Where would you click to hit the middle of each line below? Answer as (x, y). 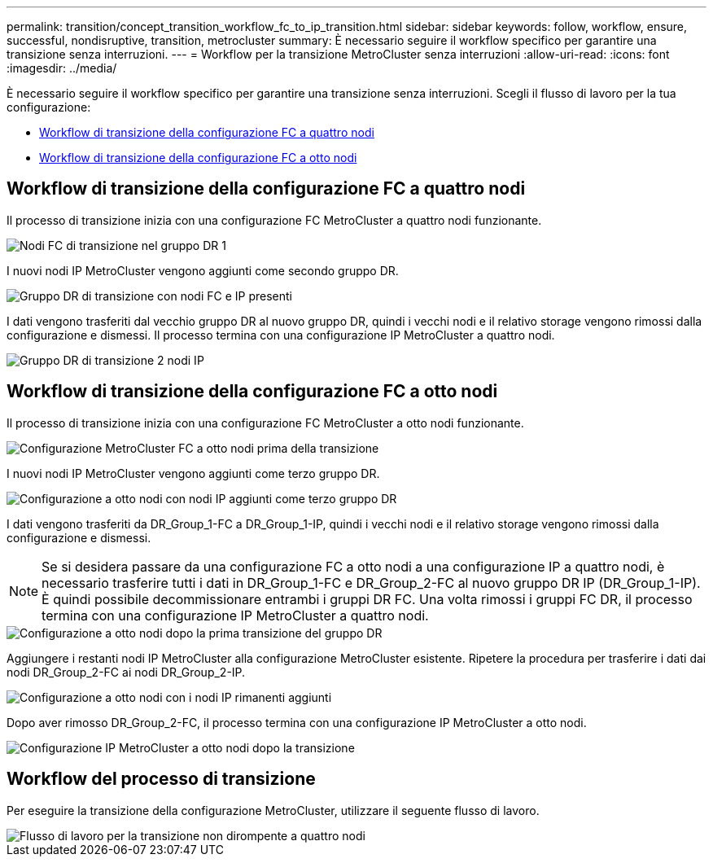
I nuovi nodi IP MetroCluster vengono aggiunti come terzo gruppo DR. (193, 473)
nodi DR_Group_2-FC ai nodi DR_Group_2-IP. (126, 672)
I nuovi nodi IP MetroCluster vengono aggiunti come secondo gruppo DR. (203, 270)
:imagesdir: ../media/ (62, 68)
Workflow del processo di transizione (161, 779)
